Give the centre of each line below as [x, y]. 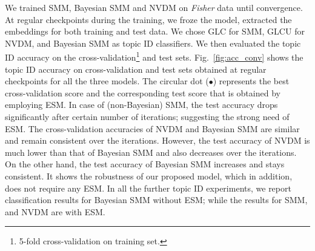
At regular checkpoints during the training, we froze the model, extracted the [148, 19]
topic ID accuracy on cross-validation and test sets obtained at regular [136, 69]
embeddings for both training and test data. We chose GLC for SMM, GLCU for [155, 31]
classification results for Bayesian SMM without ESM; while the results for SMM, [156, 200]
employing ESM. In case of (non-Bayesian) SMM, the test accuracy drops [141, 105]
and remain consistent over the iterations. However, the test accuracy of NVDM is [157, 140]
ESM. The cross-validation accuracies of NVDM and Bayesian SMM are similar [152, 128]
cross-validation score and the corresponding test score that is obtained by [143, 92]
